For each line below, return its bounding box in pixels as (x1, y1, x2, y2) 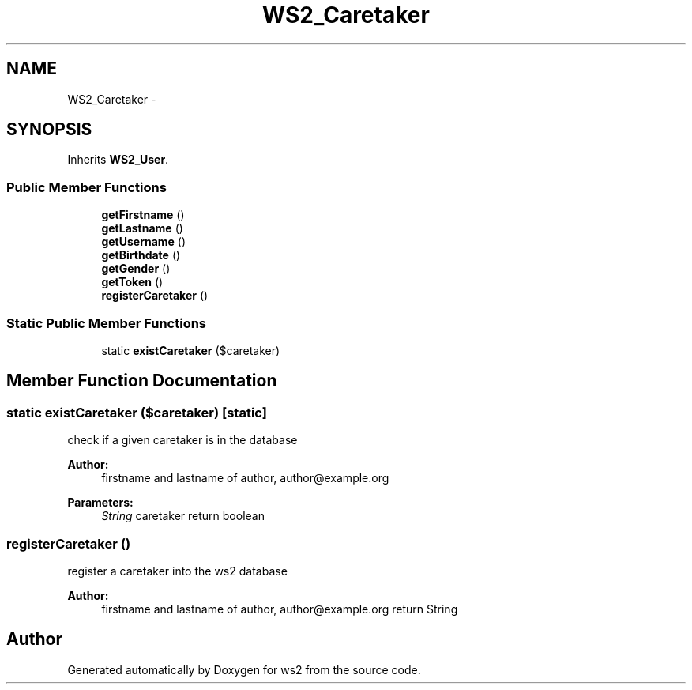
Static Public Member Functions (6, 315, 207, 331)
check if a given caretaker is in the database (67, 433, 298, 447)
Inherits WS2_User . (67, 153, 169, 167)
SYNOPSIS (6, 119, 92, 140)
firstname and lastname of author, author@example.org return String (101, 601, 458, 616)
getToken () (101, 275, 164, 289)
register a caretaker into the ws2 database (67, 564, 288, 578)
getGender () (101, 262, 171, 276)
